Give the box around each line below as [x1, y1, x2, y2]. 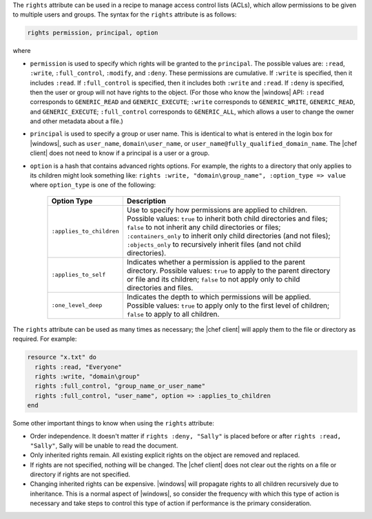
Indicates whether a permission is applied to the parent [126, 257, 306, 266]
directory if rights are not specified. [30, 470, 131, 478]
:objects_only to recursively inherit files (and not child [126, 240, 302, 249]
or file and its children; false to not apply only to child [126, 274, 300, 284]
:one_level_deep [51, 301, 103, 309]
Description [126, 196, 167, 206]
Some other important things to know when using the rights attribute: [12, 419, 215, 427]
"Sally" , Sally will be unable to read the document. [30, 441, 178, 449]
